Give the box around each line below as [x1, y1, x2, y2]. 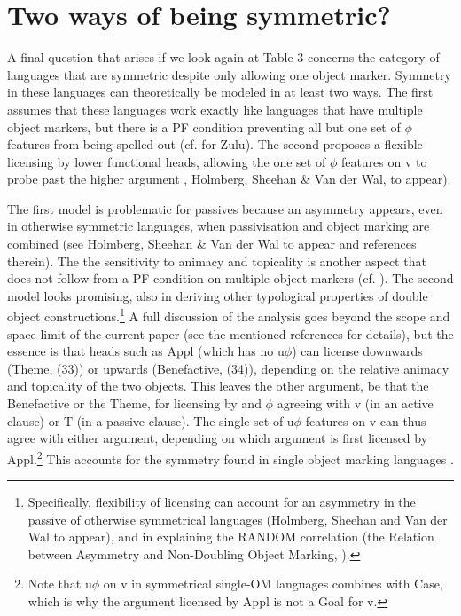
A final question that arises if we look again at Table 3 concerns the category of [7, 48, 440, 67]
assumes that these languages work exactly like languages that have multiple [7, 99, 423, 118]
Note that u [27, 574, 92, 593]
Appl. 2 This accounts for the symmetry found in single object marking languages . [7, 446, 454, 468]
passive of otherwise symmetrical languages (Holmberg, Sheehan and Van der [27, 509, 448, 528]
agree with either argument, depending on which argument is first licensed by [7, 429, 428, 447]
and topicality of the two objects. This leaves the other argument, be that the [7, 376, 429, 395]
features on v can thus [305, 411, 426, 430]
